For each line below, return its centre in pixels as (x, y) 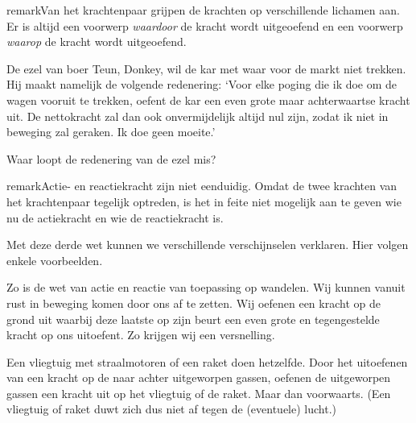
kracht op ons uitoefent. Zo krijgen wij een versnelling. (141, 335)
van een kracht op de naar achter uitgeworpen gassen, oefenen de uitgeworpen (199, 377)
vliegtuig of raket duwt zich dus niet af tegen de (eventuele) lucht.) (171, 409)
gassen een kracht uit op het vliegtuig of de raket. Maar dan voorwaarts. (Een (199, 393)
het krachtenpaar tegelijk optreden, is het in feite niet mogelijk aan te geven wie (204, 201)
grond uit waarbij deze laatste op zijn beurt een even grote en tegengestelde (193, 319)
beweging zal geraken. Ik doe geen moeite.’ (111, 132)
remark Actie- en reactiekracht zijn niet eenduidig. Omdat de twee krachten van (202, 186)
